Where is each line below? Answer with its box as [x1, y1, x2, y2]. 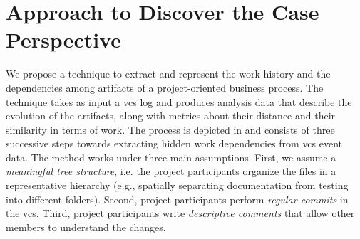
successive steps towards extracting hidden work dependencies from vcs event [6, 136, 343, 151]
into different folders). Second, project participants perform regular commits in [6, 191, 349, 206]
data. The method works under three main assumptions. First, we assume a [6, 149, 336, 164]
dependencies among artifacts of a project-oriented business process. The [6, 80, 324, 95]
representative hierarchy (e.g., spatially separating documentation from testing [6, 178, 349, 193]
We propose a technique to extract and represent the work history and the [6, 66, 331, 81]
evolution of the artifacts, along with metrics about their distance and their [6, 108, 336, 123]
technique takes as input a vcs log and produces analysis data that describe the [6, 94, 352, 109]
